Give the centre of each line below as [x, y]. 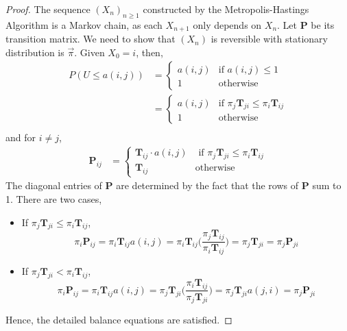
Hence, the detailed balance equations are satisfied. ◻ [119, 320]
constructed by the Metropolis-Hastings [226, 9]
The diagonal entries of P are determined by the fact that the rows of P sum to [173, 185]
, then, [149, 52]
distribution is [35, 52]
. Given [89, 52]
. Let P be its [306, 24]
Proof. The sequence [48, 9]
